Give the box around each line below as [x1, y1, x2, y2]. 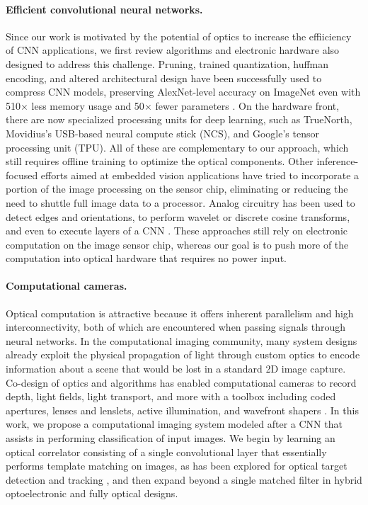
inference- [316, 154, 359, 169]
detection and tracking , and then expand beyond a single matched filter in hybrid [6, 472, 362, 487]
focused [6, 167, 38, 182]
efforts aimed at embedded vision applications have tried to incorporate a [40, 167, 360, 182]
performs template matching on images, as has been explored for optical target [6, 458, 347, 473]
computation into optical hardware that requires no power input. [6, 251, 287, 266]
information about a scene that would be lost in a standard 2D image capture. [6, 361, 346, 376]
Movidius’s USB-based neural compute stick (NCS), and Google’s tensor [6, 125, 320, 140]
